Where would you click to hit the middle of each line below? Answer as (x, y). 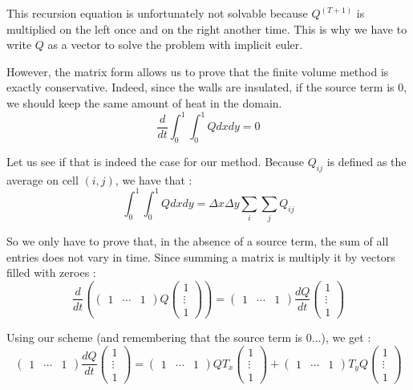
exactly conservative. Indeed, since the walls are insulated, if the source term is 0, (207, 87)
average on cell (43, 179)
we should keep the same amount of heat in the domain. (144, 102)
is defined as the (366, 161)
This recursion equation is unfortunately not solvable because (157, 13)
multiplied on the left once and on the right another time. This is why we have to (207, 28)
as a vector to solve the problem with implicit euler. (175, 45)
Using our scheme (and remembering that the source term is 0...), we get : (189, 337)
